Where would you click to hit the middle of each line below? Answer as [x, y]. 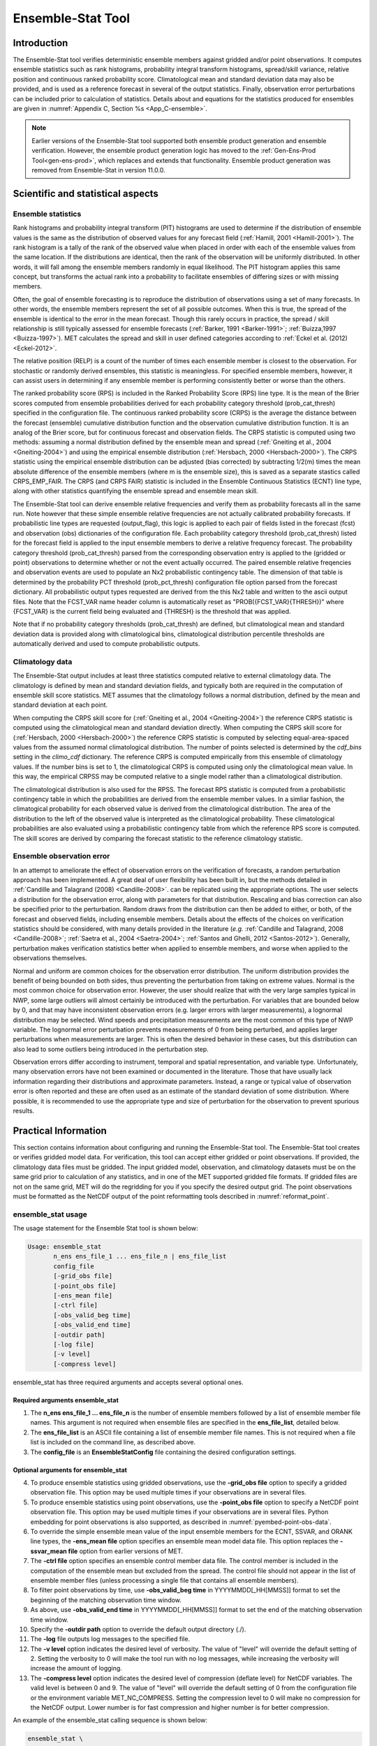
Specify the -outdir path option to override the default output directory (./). [138, 1629]
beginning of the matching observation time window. [106, 1600]
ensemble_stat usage [50, 1214]
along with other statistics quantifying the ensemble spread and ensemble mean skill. [135, 491]
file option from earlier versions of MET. [126, 1551]
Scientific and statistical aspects [86, 193]
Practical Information [60, 1130]
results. [24, 1111]
